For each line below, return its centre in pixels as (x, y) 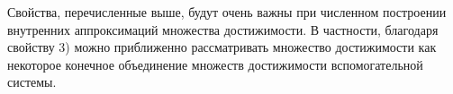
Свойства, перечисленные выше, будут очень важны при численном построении (227, 12)
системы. (32, 82)
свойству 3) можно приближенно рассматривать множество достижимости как (222, 47)
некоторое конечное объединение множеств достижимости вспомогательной (215, 64)
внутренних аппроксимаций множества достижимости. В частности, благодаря (223, 29)
